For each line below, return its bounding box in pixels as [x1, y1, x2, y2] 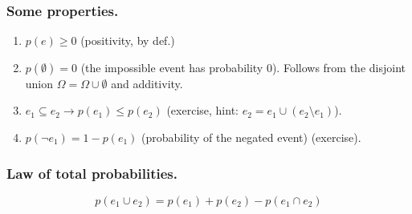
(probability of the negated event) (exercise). [141, 129, 361, 145]
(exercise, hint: [166, 102, 239, 119]
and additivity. [111, 75, 183, 91]
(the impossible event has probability [80, 59, 263, 75]
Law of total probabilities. [6, 163, 177, 183]
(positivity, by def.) [80, 32, 175, 49]
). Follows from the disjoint [271, 59, 406, 75]
